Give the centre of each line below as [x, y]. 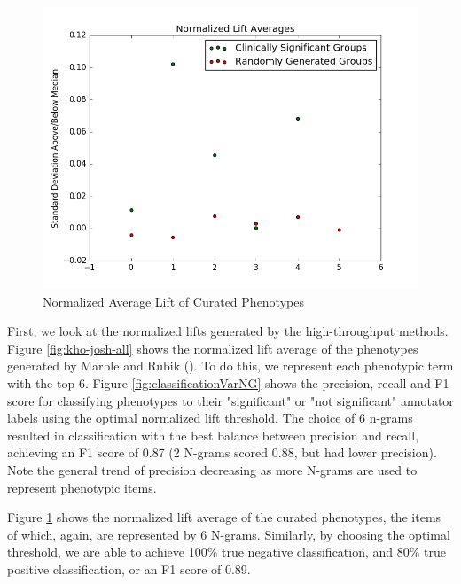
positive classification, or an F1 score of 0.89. [129, 568]
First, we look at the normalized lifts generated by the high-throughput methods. [228, 331]
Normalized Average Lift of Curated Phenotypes [173, 301]
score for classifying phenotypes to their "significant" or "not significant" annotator [230, 400]
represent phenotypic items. [82, 487]
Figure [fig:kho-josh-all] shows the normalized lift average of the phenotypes [213, 348]
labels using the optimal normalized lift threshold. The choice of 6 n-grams [210, 418]
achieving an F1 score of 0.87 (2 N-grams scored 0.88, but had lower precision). [222, 452]
